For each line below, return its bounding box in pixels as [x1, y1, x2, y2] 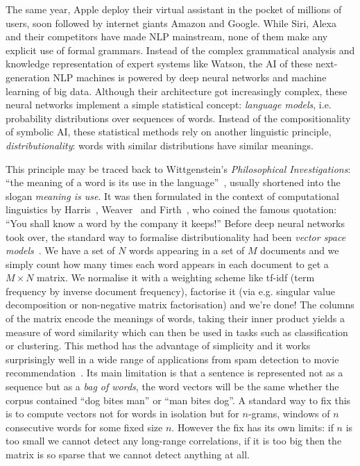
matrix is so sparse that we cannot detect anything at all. [6, 447, 250, 461]
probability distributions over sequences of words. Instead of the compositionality [6, 110, 351, 125]
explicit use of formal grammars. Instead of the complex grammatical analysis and [6, 42, 355, 57]
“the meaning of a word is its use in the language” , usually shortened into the [6, 175, 341, 190]
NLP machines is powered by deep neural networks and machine [53, 69, 327, 84]
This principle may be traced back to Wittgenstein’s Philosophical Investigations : [6, 161, 351, 176]
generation [6, 69, 50, 84]
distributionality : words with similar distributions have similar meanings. [6, 138, 314, 152]
